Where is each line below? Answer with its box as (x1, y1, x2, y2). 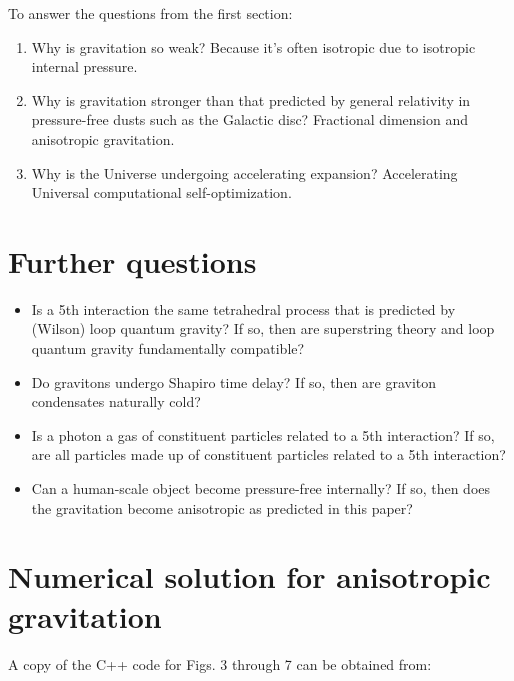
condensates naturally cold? (31, 391, 201, 412)
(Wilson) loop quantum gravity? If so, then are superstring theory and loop (31, 318, 495, 339)
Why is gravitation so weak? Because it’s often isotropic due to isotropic (31, 36, 476, 57)
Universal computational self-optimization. (31, 182, 292, 203)
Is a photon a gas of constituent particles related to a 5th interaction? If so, (31, 424, 495, 445)
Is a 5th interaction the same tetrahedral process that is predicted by (31, 298, 456, 319)
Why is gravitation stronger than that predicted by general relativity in (31, 89, 471, 110)
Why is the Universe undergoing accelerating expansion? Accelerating (31, 162, 458, 183)
